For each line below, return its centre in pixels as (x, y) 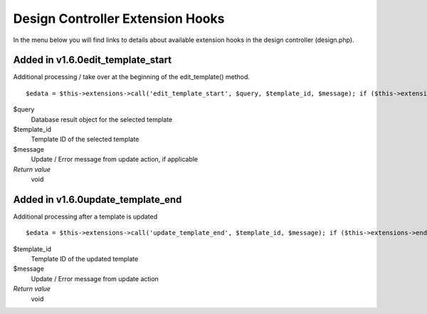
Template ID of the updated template (85, 259)
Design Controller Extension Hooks (119, 19)
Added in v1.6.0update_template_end (97, 199)
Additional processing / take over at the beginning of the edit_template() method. (132, 77)
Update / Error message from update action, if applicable (115, 159)
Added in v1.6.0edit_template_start (93, 60)
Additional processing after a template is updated (85, 216)
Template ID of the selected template (85, 140)
